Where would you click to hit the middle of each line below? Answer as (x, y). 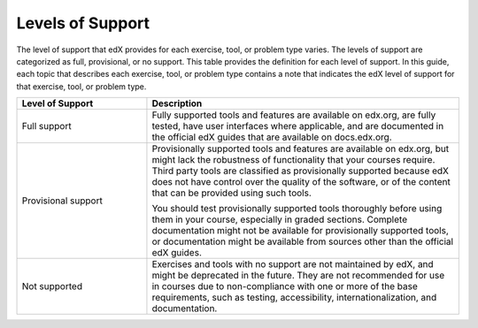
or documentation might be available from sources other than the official (303, 241)
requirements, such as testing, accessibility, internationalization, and (294, 298)
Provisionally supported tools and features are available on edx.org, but (301, 149)
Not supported (52, 286)
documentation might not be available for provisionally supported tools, (300, 231)
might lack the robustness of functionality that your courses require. (293, 160)
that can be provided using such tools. (231, 193)
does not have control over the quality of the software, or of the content (301, 182)
